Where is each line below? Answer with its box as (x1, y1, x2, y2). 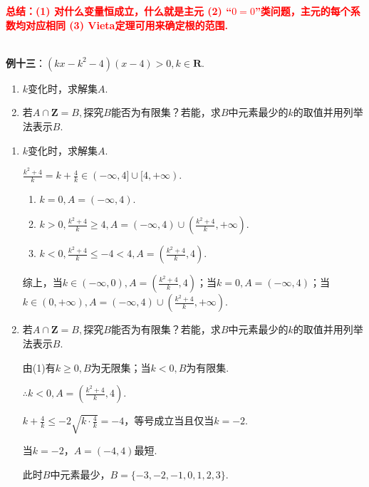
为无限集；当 (90, 360, 151, 375)
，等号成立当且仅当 (124, 413, 214, 428)
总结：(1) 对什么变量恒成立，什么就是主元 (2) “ (6, 4, 232, 18)
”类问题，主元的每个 (254, 4, 350, 18)
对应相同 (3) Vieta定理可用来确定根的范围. (25, 17, 228, 32)
